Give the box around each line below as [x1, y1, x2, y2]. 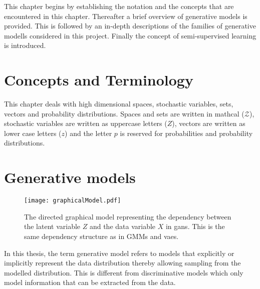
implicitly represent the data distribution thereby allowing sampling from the [4, 257, 241, 268]
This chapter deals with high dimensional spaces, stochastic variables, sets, [4, 98, 233, 109]
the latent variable [24, 221, 81, 231]
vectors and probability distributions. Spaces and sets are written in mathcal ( [4, 108, 244, 118]
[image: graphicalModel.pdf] [24, 197, 121, 204]
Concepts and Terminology [4, 69, 193, 90]
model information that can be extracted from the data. [4, 277, 176, 287]
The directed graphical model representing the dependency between [24, 211, 231, 221]
